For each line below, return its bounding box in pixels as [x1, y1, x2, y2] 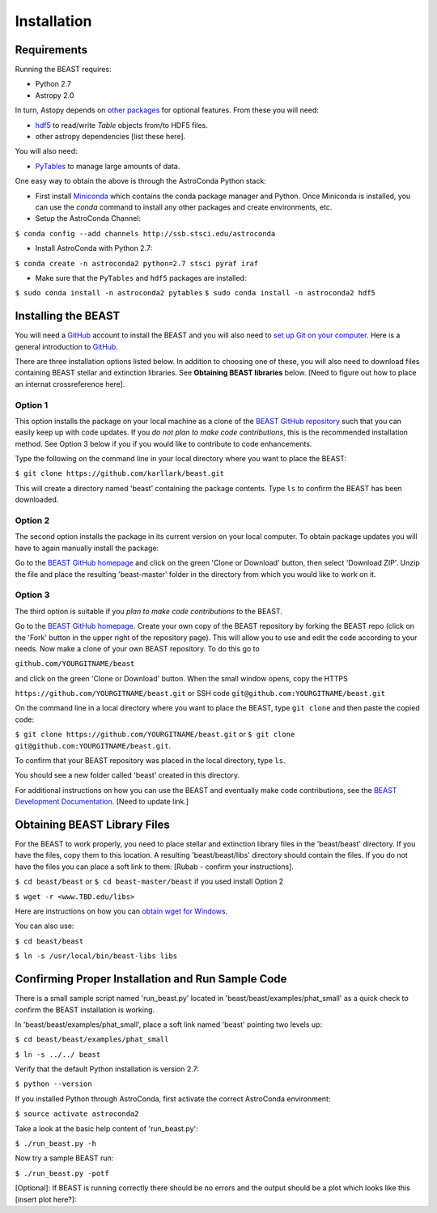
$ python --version [15, 1079, 92, 1088]
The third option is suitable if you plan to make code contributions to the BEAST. [15, 606, 283, 616]
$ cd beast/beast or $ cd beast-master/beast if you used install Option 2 [15, 876, 283, 886]
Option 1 [15, 399, 49, 410]
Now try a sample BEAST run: [15, 1153, 114, 1163]
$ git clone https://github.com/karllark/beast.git [15, 469, 225, 478]
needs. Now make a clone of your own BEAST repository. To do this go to [15, 643, 261, 653]
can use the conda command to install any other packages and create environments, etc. [35, 202, 333, 212]
